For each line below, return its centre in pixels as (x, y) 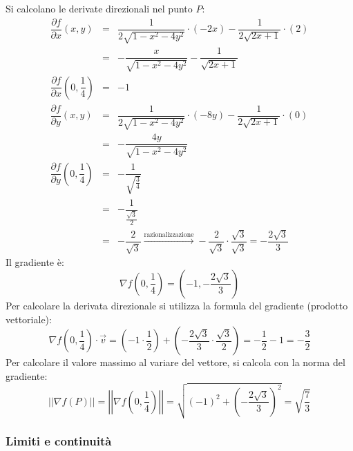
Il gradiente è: (35, 262)
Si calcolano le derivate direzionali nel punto (99, 8)
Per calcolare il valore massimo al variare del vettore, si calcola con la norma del (175, 362)
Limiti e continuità (59, 441)
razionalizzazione (169, 234)
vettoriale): (29, 319)
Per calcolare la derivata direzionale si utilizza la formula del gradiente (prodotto (177, 305)
